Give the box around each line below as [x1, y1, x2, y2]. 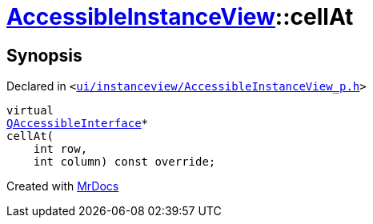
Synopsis [6, 45, 82, 66]
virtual [6, 104, 54, 118]
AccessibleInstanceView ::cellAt [6, 3, 354, 30]
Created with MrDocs [6, 179, 119, 194]
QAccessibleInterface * [6, 117, 149, 130]
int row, [33, 142, 88, 156]
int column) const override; [33, 155, 216, 169]
